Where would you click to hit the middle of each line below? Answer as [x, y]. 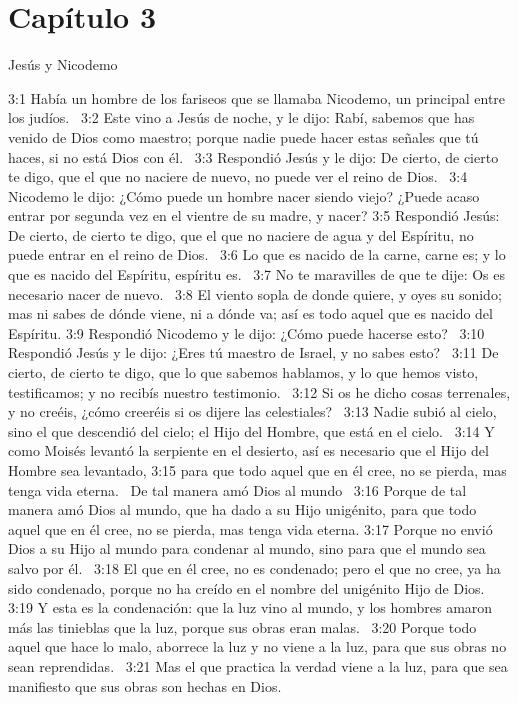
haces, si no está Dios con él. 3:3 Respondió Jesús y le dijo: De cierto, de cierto [253, 156]
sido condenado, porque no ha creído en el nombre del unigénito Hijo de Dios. [246, 587]
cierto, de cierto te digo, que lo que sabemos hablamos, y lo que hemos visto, [243, 372]
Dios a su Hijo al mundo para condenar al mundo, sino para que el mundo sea [247, 548]
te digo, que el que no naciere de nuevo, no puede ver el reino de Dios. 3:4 [238, 176]
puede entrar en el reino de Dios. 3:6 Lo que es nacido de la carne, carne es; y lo [257, 254]
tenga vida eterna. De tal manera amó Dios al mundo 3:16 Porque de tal [237, 489]
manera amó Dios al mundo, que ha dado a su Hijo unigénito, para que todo [242, 509]
